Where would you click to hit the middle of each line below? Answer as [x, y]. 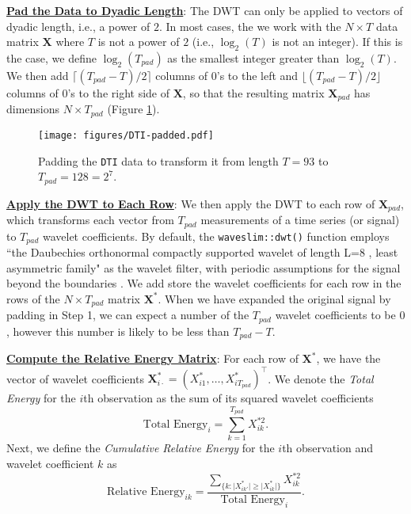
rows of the [33, 298]
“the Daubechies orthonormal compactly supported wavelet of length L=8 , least [202, 252]
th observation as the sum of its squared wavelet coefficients [228, 398]
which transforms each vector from [90, 220]
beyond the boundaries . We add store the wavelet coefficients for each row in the [204, 283]
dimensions [33, 109]
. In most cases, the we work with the [250, 26]
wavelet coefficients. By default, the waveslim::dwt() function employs [216, 236]
